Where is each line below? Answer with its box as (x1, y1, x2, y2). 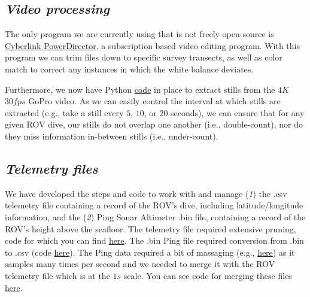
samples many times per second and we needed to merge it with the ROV (5, 257, 275, 270)
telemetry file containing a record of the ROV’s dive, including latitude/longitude (5, 199, 303, 211)
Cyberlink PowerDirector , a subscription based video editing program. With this (5, 39, 300, 51)
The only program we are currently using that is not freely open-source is (5, 28, 274, 40)
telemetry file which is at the (5, 269, 110, 281)
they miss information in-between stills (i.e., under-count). (5, 129, 218, 142)
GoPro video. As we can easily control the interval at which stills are (28, 95, 281, 107)
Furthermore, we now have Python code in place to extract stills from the (5, 83, 275, 95)
